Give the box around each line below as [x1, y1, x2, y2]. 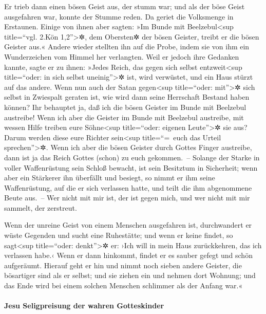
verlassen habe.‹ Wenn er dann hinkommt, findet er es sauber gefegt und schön [4, 250, 253, 261]
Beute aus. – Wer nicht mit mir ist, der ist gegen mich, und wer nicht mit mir [4, 192, 250, 203]
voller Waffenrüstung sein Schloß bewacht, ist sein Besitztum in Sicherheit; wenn [4, 162, 258, 173]
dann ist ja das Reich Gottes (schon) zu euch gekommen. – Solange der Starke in [4, 152, 260, 162]
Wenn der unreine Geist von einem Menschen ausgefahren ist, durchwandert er [4, 219, 252, 230]
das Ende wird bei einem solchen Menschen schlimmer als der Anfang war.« [4, 280, 243, 291]
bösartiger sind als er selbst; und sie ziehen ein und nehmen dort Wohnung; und [4, 270, 256, 281]
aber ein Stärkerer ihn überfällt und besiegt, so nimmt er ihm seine [4, 172, 215, 183]
